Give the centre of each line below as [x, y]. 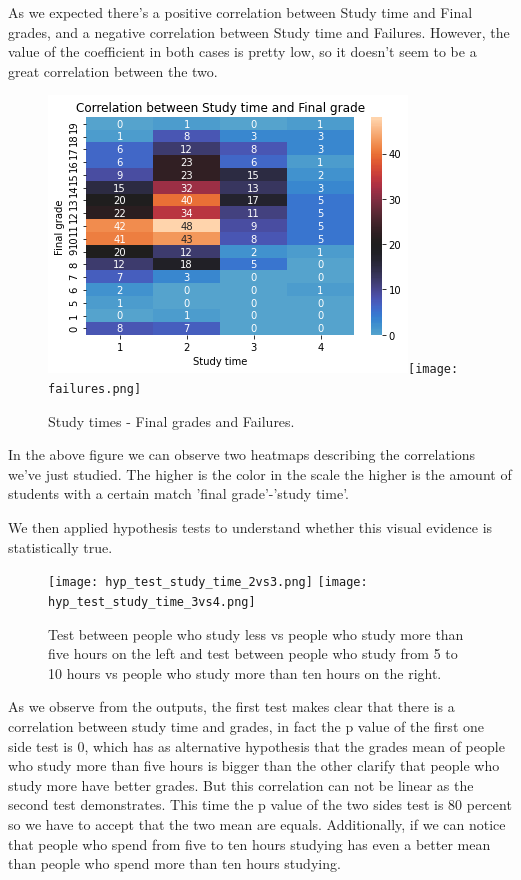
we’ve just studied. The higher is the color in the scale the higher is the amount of [260, 473]
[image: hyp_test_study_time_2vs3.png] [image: [208, 582]
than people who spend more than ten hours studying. [174, 863]
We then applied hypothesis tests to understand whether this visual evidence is [250, 527]
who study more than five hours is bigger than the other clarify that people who [254, 765]
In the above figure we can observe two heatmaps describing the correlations [242, 454]
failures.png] [95, 389]
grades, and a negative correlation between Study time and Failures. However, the [259, 31]
